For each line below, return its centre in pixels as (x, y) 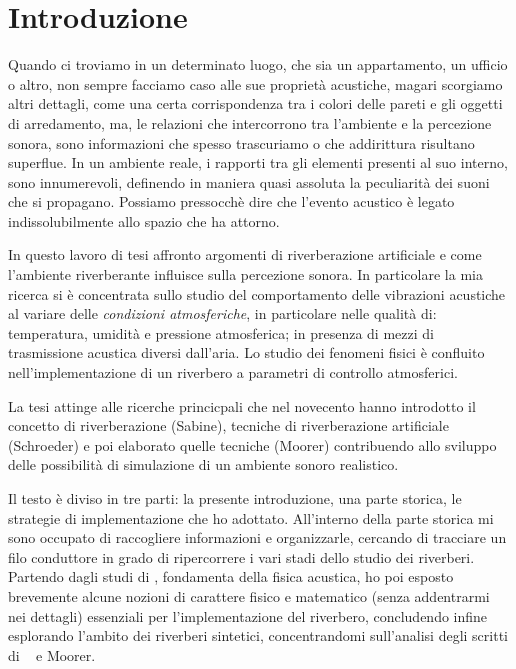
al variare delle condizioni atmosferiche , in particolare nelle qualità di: (222, 313)
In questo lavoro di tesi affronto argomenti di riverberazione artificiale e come (245, 254)
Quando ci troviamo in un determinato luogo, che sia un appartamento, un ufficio (258, 64)
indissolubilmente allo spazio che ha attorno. (144, 220)
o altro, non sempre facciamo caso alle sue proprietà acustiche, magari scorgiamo (255, 83)
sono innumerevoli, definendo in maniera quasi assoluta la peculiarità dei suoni (249, 181)
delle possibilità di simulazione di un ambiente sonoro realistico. (203, 464)
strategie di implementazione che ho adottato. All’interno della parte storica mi (251, 517)
